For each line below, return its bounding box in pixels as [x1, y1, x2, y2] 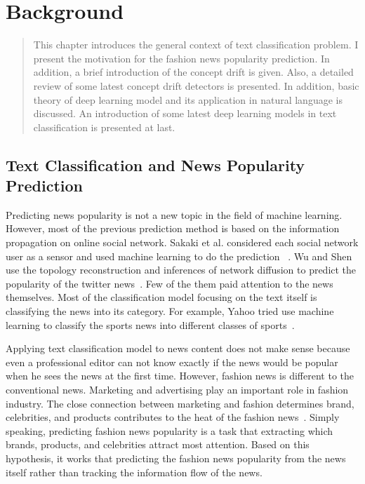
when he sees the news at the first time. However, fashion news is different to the [6, 368, 354, 383]
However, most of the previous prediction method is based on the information [6, 221, 340, 236]
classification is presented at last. [33, 119, 175, 134]
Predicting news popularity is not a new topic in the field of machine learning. [6, 207, 343, 222]
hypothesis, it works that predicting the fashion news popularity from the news [6, 450, 346, 465]
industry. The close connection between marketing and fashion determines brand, [6, 396, 354, 410]
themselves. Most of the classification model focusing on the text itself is [6, 290, 317, 304]
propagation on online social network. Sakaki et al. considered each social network [6, 235, 359, 250]
